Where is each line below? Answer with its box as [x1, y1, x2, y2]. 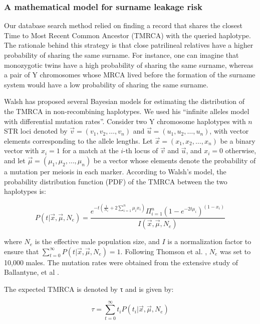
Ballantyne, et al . [4, 267, 59, 277]
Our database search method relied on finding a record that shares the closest [4, 20, 242, 31]
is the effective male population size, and [35, 236, 160, 247]
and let [4, 155, 26, 165]
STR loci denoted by [4, 126, 68, 136]
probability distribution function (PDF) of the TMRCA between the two [4, 176, 227, 186]
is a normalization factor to [167, 236, 251, 247]
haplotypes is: [4, 186, 46, 196]
